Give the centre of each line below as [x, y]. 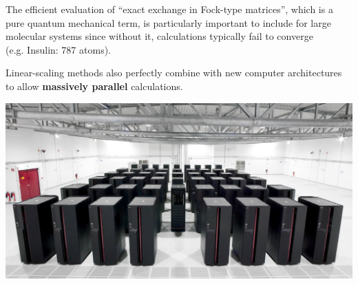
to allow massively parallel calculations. [94, 86]
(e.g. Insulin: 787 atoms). [58, 49]
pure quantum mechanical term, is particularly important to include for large [168, 22]
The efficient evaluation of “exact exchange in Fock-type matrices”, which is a [169, 9]
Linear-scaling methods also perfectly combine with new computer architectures [174, 73]
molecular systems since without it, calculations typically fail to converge [159, 36]
